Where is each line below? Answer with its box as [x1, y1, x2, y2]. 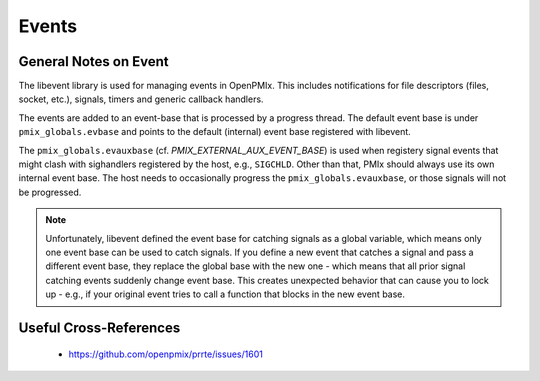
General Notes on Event [18, 53, 169, 70]
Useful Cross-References [18, 319, 181, 336]
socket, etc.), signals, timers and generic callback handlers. [18, 93, 264, 105]
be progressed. [18, 186, 82, 198]
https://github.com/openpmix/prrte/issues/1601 [68, 348, 264, 360]
